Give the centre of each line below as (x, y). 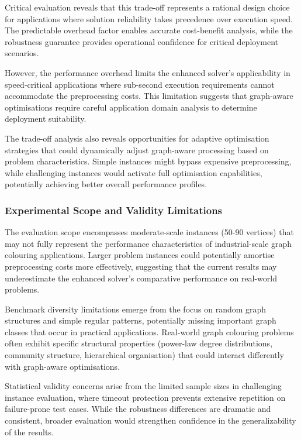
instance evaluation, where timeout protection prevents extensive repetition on (145, 397)
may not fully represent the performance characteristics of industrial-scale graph (148, 243)
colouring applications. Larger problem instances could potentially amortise (140, 255)
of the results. (29, 432)
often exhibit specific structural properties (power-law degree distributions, (139, 343)
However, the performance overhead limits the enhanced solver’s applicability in (148, 72)
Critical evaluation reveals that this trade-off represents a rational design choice (147, 7)
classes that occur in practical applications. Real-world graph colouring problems (149, 331)
